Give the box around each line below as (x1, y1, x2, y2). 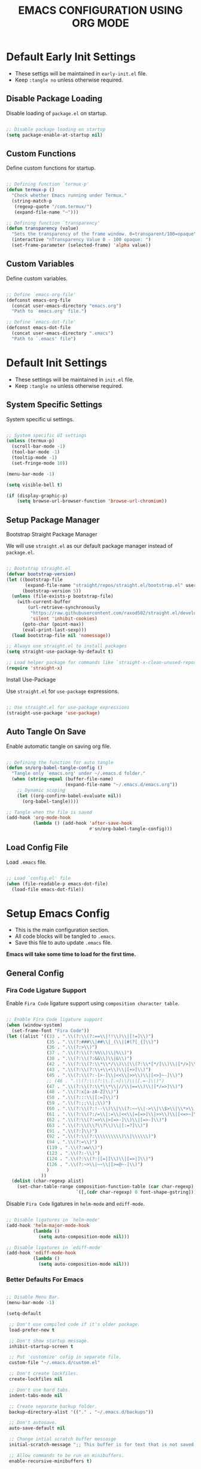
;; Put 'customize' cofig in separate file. (8, 1354, 121, 1361)
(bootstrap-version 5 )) (22, 588, 82, 594)
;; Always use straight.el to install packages (6, 643, 127, 649)
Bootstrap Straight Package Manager (6, 531, 98, 538)
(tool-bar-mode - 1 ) (11, 449, 60, 456)
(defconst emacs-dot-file (6, 325, 71, 331)
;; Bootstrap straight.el (6, 566, 71, 572)
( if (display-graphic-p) (6, 493, 68, 499)
